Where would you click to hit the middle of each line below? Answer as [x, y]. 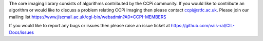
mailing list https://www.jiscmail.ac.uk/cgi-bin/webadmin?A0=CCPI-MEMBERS [88, 17]
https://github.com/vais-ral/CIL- [203, 26]
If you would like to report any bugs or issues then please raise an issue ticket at [90, 26]
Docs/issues [21, 32]
